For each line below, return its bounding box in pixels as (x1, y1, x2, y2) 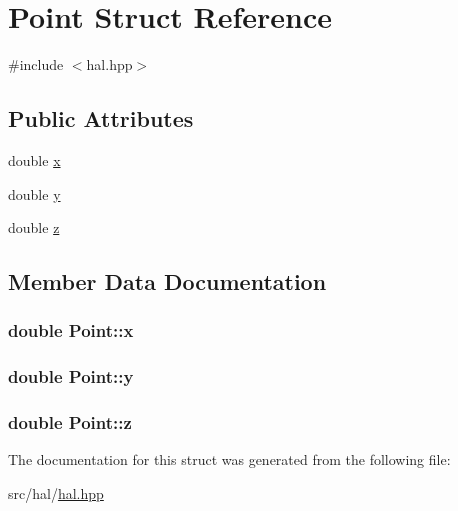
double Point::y (8, 364, 134, 389)
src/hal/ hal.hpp (8, 482, 104, 503)
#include (8, 54, 64, 75)
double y (8, 183, 61, 204)
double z (8, 217, 60, 238)
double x (8, 149, 61, 170)
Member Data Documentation (8, 266, 327, 297)
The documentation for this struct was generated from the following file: (8, 449, 451, 470)
